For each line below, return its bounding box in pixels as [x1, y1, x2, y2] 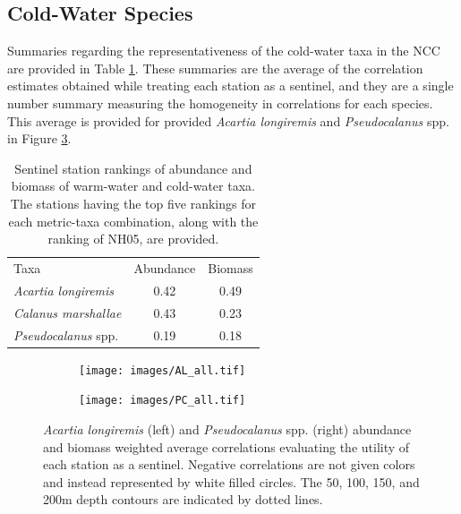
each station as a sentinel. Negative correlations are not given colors [43, 455, 415, 474]
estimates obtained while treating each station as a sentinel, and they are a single [7, 76, 454, 95]
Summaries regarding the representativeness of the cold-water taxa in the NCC [7, 41, 440, 60]
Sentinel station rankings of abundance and [14, 158, 252, 177]
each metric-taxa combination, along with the [8, 211, 259, 230]
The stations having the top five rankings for [10, 193, 256, 212]
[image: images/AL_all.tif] [79, 364, 246, 377]
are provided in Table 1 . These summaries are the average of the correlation [7, 58, 423, 77]
